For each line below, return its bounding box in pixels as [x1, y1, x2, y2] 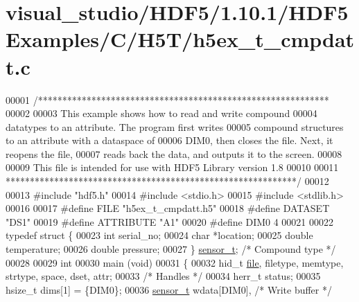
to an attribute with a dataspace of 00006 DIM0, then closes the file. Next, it [6, 133, 333, 148]
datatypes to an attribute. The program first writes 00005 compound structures [6, 119, 344, 134]
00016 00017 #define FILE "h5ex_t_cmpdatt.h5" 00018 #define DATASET [6, 201, 330, 215]
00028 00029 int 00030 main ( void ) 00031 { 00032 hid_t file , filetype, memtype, [6, 255, 344, 269]
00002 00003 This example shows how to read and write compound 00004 [6, 106, 317, 121]
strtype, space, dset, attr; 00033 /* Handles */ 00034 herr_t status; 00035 [6, 269, 321, 283]
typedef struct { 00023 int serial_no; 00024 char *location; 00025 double [6, 228, 313, 242]
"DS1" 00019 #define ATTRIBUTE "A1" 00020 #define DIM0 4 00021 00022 [6, 214, 334, 229]
